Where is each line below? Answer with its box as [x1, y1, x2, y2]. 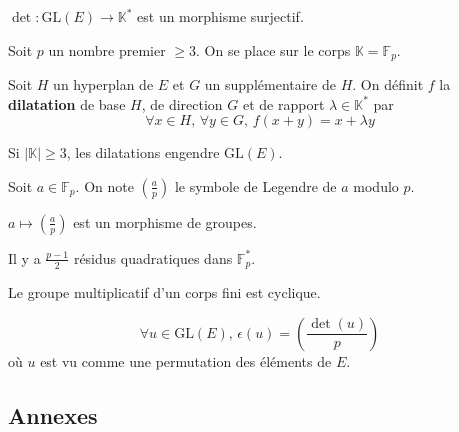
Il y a [8, 247, 41, 268]
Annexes [8, 399, 98, 430]
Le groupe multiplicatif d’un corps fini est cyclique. [8, 282, 321, 303]
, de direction [141, 93, 223, 114]
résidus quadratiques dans [73, 247, 233, 268]
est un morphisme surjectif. [137, 6, 304, 26]
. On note [75, 175, 134, 196]
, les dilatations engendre [66, 142, 220, 163]
